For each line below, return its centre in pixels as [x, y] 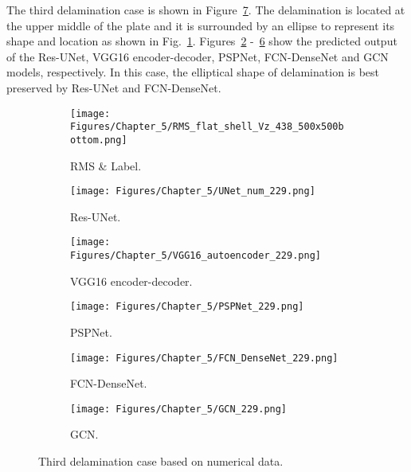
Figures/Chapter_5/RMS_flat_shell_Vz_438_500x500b [207, 127]
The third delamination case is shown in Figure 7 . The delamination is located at [206, 10]
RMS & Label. [106, 165]
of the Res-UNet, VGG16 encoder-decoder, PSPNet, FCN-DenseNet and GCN [198, 56]
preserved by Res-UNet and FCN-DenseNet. [114, 87]
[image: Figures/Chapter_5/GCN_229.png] [179, 409]
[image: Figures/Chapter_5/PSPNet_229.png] [187, 307]
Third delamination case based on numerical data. [161, 461]
